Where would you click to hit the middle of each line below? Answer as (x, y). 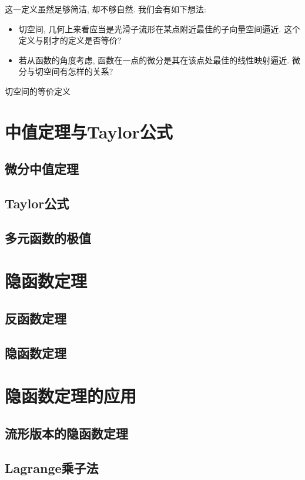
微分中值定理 (42, 169)
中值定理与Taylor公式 (89, 131)
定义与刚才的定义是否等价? (70, 40)
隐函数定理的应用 (71, 396)
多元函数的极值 (48, 237)
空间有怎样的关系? (78, 71)
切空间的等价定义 (38, 91)
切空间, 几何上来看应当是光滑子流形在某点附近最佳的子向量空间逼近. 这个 (159, 28)
